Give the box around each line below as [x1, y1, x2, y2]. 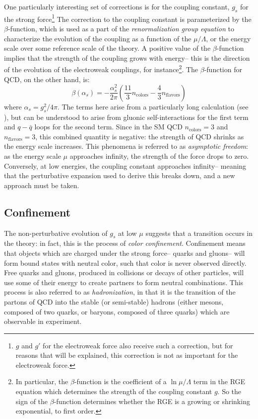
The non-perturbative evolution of [4, 227, 108, 238]
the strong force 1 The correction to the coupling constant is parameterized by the [4, 12, 252, 24]
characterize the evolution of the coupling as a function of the [4, 33, 192, 43]
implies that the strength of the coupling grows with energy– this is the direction [4, 52, 250, 63]
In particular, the [15, 376, 68, 387]
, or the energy [206, 33, 251, 43]
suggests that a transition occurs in [145, 227, 253, 238]
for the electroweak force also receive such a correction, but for [43, 340, 233, 350]
